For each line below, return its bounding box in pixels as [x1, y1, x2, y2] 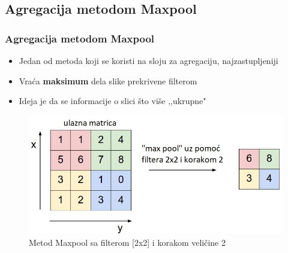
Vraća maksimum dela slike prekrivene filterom [19, 74, 197, 87]
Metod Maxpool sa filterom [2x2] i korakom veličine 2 [29, 236, 226, 248]
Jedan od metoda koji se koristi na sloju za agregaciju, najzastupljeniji [19, 54, 278, 66]
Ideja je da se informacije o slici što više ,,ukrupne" [19, 95, 206, 107]
